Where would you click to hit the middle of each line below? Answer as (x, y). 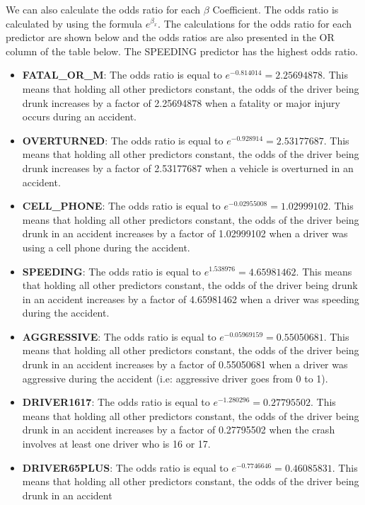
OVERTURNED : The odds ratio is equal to (123, 140)
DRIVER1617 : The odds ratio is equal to (116, 402)
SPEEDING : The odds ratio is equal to (112, 271)
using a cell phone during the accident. (106, 247)
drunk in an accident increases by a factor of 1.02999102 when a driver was (185, 233)
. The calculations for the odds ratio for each (255, 23)
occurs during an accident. (79, 117)
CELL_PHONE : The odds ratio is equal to (121, 206)
